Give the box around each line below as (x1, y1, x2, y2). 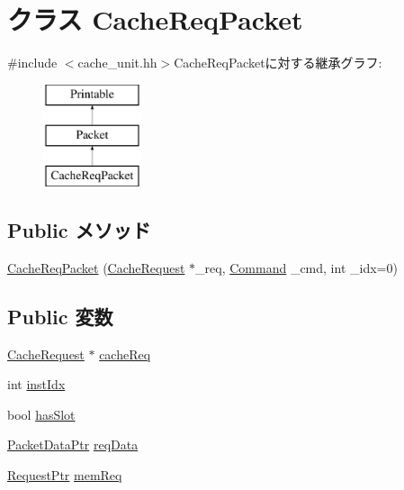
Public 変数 (7, 302, 113, 330)
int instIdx (7, 375, 66, 394)
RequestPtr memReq (7, 466, 122, 485)
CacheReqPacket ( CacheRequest (7, 258, 185, 277)
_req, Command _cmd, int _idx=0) (195, 258, 398, 277)
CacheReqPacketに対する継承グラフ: (174, 53, 382, 72)
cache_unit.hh (77, 53, 157, 72)
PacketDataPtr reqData (7, 435, 139, 454)
